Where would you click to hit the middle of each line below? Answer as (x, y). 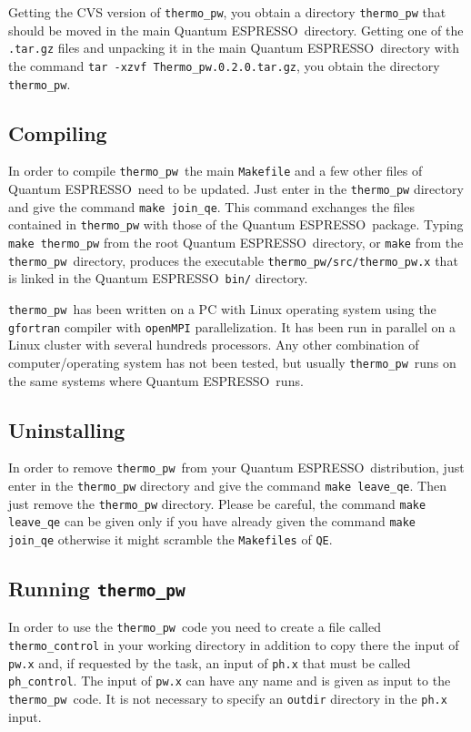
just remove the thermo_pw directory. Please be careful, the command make (217, 503)
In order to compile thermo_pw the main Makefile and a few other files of (215, 171)
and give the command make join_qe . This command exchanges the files (211, 206)
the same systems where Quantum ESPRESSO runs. (156, 380)
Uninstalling (67, 429)
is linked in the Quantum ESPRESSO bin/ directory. (158, 278)
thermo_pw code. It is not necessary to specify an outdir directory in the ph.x (228, 699)
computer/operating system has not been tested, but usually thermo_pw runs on (232, 362)
